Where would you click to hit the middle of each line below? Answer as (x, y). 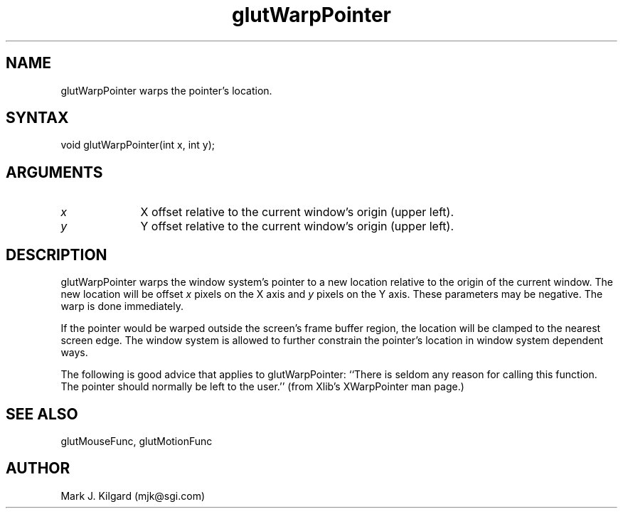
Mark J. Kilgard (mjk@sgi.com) (133, 496)
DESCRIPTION (57, 255)
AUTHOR (38, 469)
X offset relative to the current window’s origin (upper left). (297, 212)
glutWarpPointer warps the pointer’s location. (166, 90)
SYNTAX (37, 118)
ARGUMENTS (54, 172)
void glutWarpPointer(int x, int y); (138, 145)
